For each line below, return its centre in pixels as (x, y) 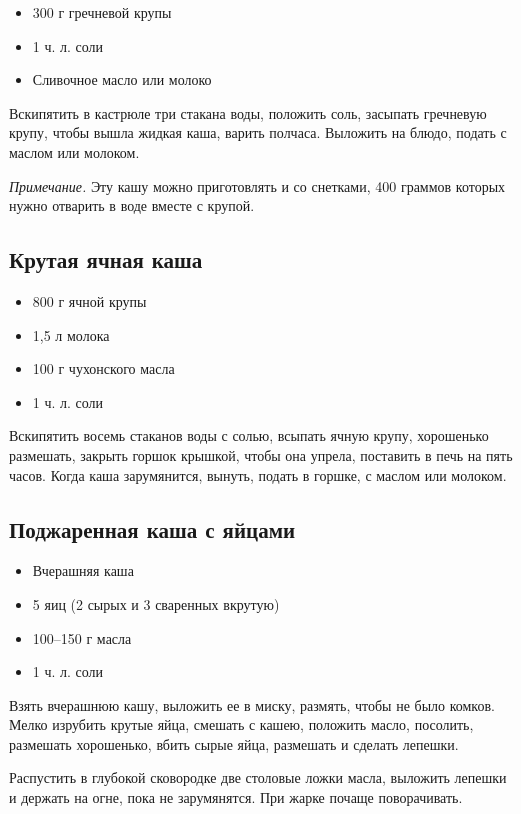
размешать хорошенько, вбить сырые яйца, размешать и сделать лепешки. (234, 743)
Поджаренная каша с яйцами (152, 528)
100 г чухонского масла (103, 368)
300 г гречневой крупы (102, 12)
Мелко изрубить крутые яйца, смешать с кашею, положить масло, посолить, (241, 724)
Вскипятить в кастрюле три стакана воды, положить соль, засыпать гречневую (248, 112)
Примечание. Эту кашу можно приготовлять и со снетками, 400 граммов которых (257, 185)
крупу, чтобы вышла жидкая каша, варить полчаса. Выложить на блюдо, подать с (258, 132)
